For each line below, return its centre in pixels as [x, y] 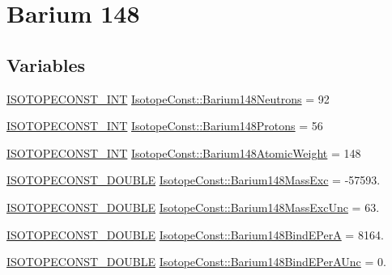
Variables [46, 64]
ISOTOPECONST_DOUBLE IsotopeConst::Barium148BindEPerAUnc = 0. [196, 262]
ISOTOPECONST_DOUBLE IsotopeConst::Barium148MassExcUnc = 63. [193, 207]
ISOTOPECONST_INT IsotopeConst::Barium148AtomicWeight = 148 [184, 152]
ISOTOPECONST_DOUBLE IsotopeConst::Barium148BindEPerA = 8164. [195, 234]
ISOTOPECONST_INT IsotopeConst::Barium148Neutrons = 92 [168, 98]
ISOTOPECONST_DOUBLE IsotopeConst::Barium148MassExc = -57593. [194, 180]
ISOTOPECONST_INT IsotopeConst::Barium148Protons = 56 [165, 126]
